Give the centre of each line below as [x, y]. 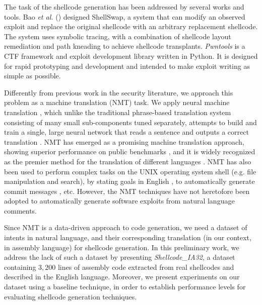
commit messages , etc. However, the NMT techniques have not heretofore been [127, 191]
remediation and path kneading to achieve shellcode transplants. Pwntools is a [125, 46]
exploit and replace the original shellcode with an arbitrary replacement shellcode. [131, 26]
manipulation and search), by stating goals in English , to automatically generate [129, 181]
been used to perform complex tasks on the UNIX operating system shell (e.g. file [130, 171]
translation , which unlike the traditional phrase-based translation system [118, 112]
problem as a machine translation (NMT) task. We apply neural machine [117, 102]
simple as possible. [32, 76]
